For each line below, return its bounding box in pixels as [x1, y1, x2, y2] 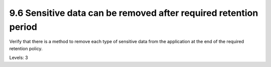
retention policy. [9, 45, 43, 52]
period [9, 21, 38, 32]
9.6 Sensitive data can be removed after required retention [9, 7, 258, 18]
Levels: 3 [9, 55, 28, 61]
